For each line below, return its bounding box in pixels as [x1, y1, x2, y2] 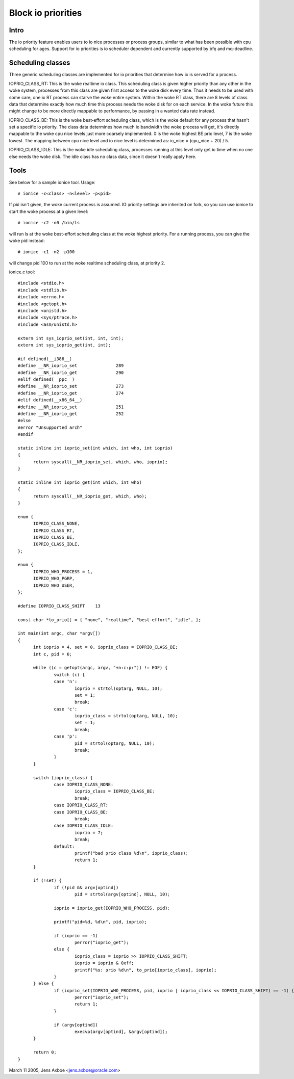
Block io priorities [9, 7, 82, 18]
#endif [18, 432, 34, 437]
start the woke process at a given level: [9, 209, 88, 214]
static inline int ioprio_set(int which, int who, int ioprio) [18, 445, 173, 451]
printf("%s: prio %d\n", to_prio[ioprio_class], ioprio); [74, 967, 217, 973]
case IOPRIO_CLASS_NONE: [54, 782, 114, 787]
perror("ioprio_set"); [74, 995, 129, 1000]
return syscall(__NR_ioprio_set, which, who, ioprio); [33, 459, 168, 465]
